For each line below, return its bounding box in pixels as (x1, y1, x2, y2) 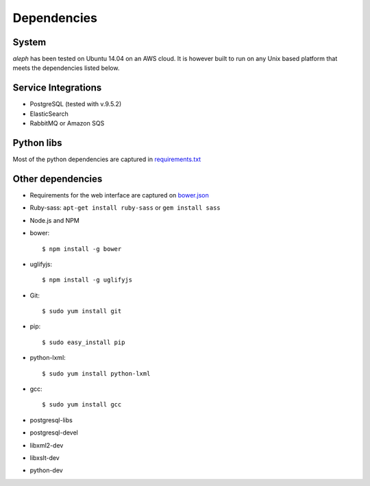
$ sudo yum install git (42, 307, 122, 315)
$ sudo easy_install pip (42, 338, 125, 346)
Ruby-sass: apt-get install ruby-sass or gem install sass (29, 204, 221, 212)
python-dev (29, 466, 63, 474)
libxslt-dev (29, 453, 60, 462)
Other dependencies (12, 173, 103, 184)
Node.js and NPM (29, 216, 80, 224)
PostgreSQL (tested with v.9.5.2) (29, 100, 122, 108)
